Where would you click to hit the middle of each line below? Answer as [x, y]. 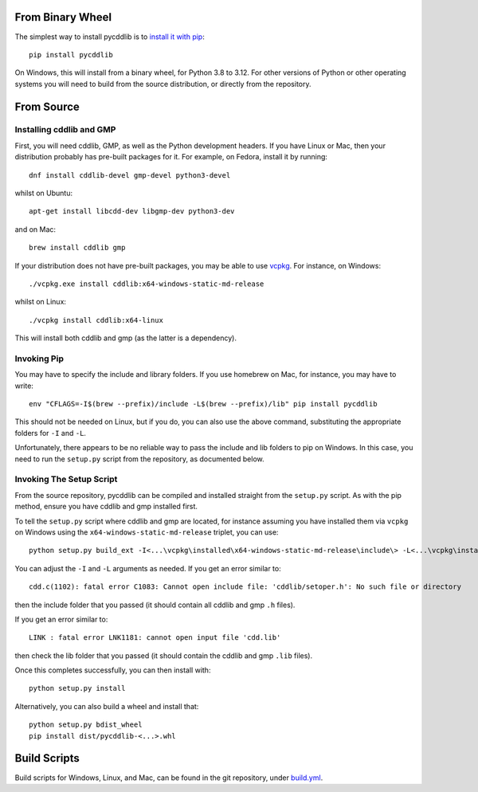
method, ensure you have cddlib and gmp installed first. [106, 507]
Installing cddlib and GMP [65, 130]
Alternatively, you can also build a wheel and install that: [107, 706]
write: [24, 386]
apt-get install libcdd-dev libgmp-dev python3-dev [132, 212]
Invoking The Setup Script [66, 480]
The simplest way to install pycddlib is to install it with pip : [110, 37]
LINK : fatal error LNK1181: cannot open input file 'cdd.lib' [155, 638]
